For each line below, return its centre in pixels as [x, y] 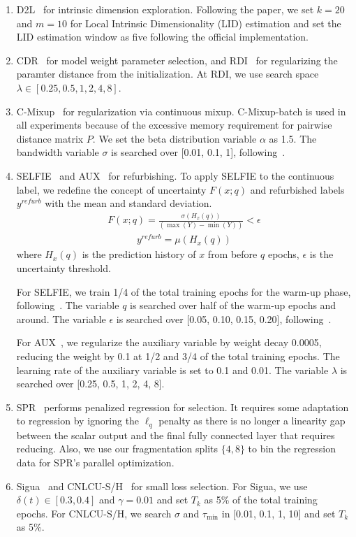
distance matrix [50, 138]
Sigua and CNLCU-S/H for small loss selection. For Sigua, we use [162, 486]
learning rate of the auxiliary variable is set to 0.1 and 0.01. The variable [172, 370]
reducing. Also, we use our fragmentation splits [117, 449]
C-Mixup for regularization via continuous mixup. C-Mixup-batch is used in [181, 111]
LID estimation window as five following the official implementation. [162, 37]
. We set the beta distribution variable [175, 138]
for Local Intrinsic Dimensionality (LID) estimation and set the [206, 23]
